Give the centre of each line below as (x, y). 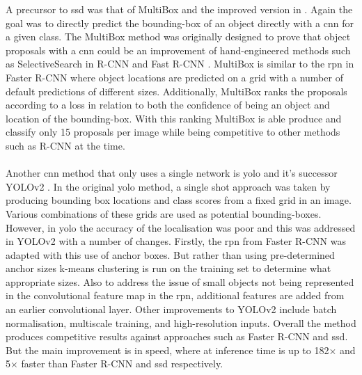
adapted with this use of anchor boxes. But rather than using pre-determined (170, 254)
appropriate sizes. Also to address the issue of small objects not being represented (180, 281)
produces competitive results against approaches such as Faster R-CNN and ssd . (177, 336)
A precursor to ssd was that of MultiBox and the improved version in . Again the (179, 9)
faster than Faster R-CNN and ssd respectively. (122, 364)
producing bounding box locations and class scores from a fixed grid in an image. (179, 200)
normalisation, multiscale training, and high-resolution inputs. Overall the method (181, 322)
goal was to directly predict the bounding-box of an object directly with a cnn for (180, 23)
